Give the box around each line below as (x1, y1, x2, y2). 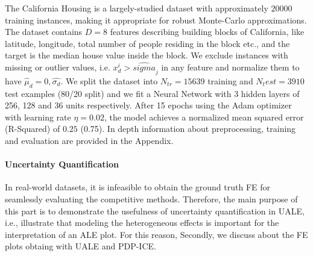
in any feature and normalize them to (161, 60, 300, 73)
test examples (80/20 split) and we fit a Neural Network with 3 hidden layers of (5, 87, 300, 99)
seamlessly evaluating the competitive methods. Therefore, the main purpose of (5, 192, 298, 205)
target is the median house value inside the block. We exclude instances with (5, 49, 288, 61)
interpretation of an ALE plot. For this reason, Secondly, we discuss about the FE (5, 228, 308, 240)
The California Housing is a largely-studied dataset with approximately (5, 2, 268, 14)
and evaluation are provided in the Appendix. (5, 134, 174, 146)
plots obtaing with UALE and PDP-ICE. (5, 240, 156, 252)
